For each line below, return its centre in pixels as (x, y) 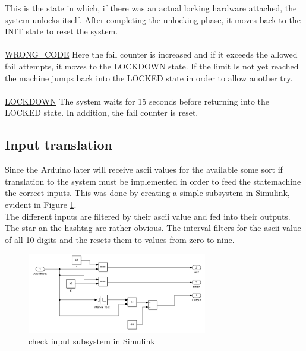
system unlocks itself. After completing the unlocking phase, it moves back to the (153, 19)
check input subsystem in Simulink (92, 341)
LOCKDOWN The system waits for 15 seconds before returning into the (137, 101)
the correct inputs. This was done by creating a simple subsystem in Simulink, (147, 193)
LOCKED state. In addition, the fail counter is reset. (102, 113)
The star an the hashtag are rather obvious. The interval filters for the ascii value (153, 228)
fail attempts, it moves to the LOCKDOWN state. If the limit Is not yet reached (152, 66)
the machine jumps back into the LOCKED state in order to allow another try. (149, 78)
